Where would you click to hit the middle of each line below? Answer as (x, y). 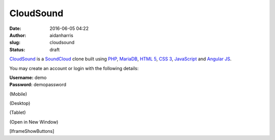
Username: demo (28, 77)
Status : (17, 49)
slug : (15, 43)
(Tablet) (18, 113)
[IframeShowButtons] (32, 131)
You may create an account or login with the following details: (74, 68)
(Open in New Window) (34, 122)
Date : (15, 28)
